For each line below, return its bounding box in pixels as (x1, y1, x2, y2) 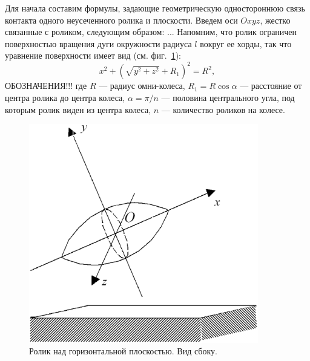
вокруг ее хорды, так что (200, 37, 292, 50)
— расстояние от (240, 79, 302, 92)
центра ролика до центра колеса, (5, 91, 125, 104)
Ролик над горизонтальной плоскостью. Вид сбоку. (29, 345, 217, 357)
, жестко (260, 13, 291, 26)
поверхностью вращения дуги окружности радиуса (5, 37, 192, 50)
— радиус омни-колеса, (99, 79, 185, 92)
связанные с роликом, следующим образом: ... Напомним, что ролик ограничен (5, 25, 297, 38)
